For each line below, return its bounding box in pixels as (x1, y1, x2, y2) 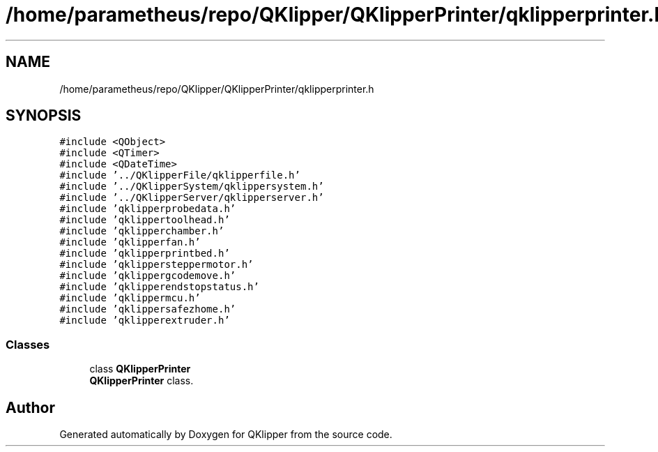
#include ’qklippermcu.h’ (59, 292, 201, 304)
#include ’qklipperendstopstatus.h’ (59, 281, 259, 293)
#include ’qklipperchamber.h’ (59, 225, 224, 237)
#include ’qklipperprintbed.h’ (59, 248, 230, 259)
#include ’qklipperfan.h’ (59, 236, 201, 248)
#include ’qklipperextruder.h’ (59, 315, 230, 326)
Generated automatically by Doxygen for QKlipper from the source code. (59, 428, 392, 441)
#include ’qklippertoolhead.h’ (59, 214, 230, 226)
